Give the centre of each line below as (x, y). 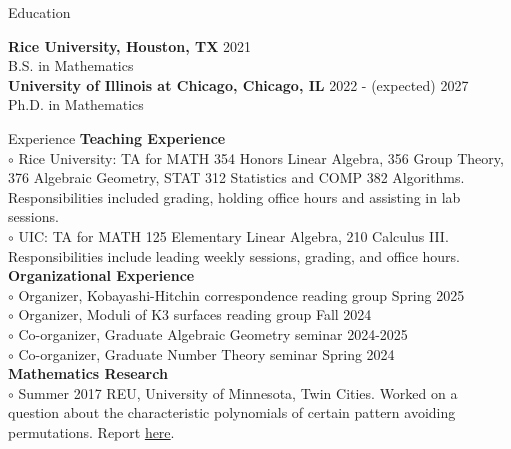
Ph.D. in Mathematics (76, 104)
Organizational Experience (101, 275)
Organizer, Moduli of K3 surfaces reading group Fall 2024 (195, 314)
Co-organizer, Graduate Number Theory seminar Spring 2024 (206, 353)
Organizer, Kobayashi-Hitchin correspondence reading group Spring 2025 (241, 294)
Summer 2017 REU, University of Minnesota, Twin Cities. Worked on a (238, 392)
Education (39, 12)
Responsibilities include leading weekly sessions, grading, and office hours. (234, 255)
